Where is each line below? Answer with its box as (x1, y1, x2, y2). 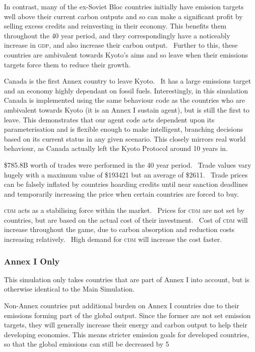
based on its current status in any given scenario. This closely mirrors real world (4, 133, 246, 144)
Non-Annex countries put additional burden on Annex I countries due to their (4, 300, 239, 311)
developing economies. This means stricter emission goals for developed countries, (4, 329, 249, 339)
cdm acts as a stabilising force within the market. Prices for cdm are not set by (4, 205, 245, 215)
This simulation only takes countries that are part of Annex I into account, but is (4, 274, 250, 284)
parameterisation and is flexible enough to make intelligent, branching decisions (4, 124, 243, 134)
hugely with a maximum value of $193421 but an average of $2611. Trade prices (4, 169, 248, 179)
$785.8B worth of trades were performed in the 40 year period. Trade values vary (4, 159, 252, 170)
